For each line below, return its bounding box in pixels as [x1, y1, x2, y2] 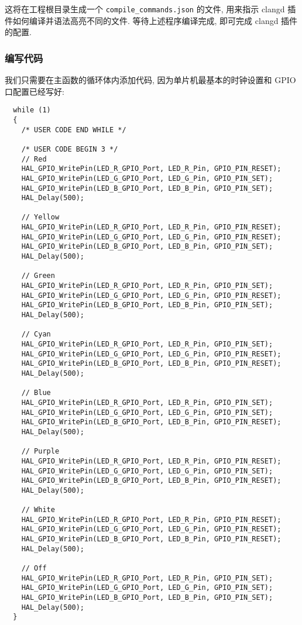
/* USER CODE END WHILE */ [21, 125, 126, 134]
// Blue [21, 389, 51, 397]
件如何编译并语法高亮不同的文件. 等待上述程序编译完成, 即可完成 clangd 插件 [5, 14, 298, 26]
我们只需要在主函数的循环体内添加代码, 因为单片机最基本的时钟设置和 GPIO [5, 74, 296, 86]
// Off [21, 564, 47, 573]
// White [21, 506, 55, 514]
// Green [21, 272, 55, 280]
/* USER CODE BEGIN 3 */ [21, 145, 118, 153]
